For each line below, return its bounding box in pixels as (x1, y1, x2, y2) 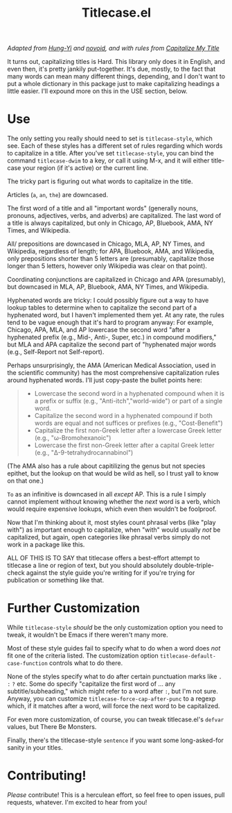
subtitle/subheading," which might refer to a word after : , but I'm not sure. (7, 687, 218, 696)
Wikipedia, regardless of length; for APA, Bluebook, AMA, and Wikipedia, (7, 247, 215, 255)
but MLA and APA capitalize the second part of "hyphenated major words (7, 340, 217, 349)
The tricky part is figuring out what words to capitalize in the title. (7, 177, 193, 185)
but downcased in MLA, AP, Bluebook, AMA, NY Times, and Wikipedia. (7, 283, 209, 291)
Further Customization (7, 601, 141, 616)
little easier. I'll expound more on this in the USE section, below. (7, 87, 188, 95)
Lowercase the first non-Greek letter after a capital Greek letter (34, 441, 215, 449)
